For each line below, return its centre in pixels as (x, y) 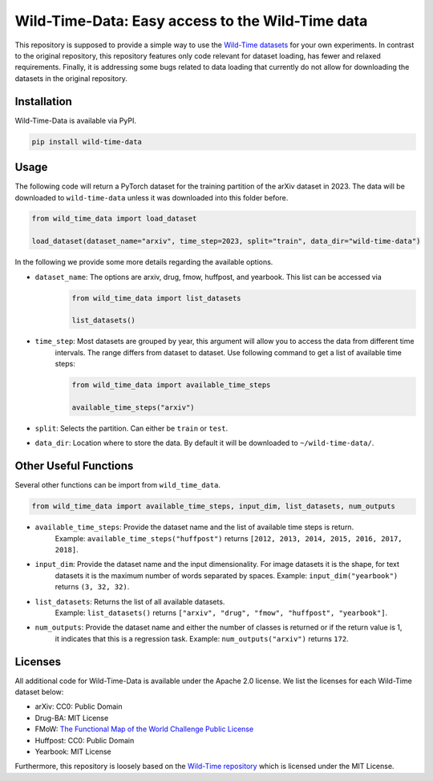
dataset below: (39, 692)
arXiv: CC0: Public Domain (79, 706)
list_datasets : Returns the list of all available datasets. (130, 601)
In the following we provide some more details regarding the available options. (144, 262)
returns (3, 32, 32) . (92, 587)
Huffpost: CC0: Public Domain (85, 740)
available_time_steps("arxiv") (134, 407)
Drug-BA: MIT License (72, 718)
